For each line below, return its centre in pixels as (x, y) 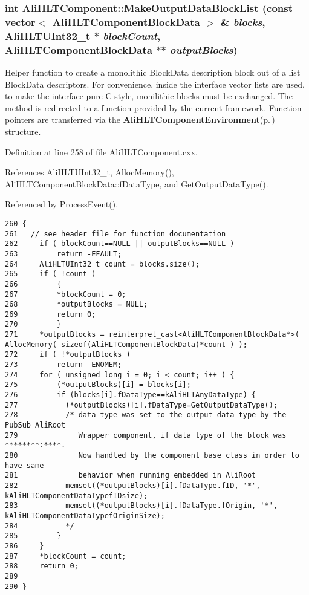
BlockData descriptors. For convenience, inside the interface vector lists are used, (155, 84)
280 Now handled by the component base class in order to (152, 456)
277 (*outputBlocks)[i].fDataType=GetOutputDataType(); (141, 405)
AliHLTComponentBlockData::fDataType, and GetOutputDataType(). (137, 184)
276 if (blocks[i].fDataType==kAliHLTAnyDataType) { (131, 395)
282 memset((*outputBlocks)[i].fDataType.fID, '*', (133, 485)
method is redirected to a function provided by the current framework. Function (153, 107)
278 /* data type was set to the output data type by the (146, 415)
